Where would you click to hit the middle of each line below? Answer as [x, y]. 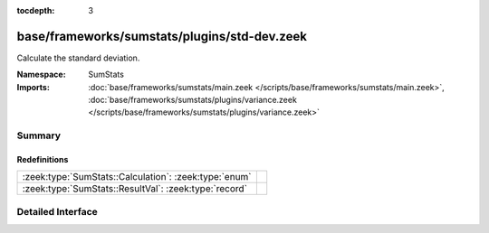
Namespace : [42, 75]
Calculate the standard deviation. [78, 58]
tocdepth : [36, 10]
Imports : [33, 87]
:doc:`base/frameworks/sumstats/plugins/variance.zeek [193, 100]
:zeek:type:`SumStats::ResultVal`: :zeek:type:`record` [135, 189]
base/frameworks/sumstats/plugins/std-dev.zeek [162, 36]
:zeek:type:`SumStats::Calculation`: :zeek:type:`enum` [137, 177]
